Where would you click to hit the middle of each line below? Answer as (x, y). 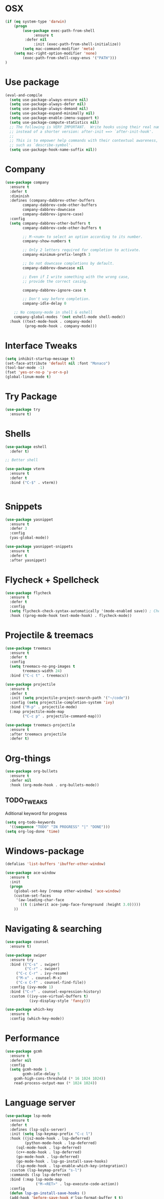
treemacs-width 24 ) (42, 671)
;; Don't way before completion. (57, 299)
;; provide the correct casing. (56, 281)
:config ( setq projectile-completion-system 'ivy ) (62, 702)
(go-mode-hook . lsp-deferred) (48, 1157)
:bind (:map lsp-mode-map (36, 1179)
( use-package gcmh (24, 1051)
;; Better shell (21, 460)
